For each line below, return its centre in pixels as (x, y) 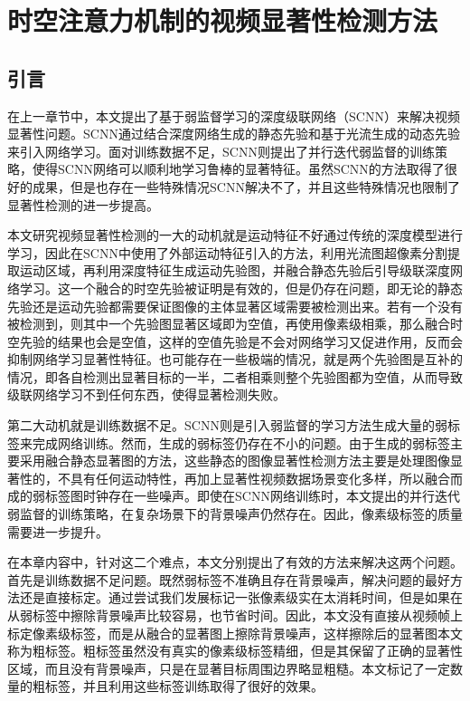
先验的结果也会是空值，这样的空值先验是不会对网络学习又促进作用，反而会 (241, 341)
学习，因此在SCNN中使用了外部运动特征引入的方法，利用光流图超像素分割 (227, 252)
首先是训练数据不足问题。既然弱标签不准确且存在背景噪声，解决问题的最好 (229, 579)
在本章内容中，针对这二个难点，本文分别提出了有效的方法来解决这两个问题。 (235, 562)
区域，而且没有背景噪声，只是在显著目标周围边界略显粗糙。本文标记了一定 (229, 668)
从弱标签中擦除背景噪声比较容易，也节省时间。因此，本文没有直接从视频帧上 (235, 615)
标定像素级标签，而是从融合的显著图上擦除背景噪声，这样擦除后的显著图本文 (235, 633)
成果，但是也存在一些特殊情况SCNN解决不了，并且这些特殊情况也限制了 (246, 186)
